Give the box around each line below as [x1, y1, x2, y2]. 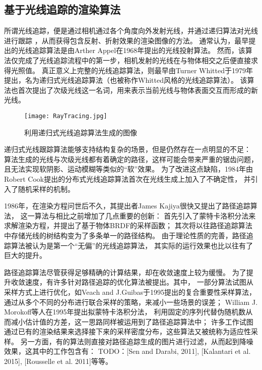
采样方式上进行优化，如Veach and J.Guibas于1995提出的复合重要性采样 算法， [4, 286, 256, 297]
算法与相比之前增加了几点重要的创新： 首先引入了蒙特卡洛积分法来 [34, 210, 256, 221]
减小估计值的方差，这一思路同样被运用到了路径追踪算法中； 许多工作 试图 [11, 316, 253, 327]
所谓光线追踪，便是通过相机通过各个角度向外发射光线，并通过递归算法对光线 [4, 25, 258, 36]
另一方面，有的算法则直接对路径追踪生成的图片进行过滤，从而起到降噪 [20, 336, 253, 346]
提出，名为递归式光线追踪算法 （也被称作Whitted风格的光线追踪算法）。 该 [4, 75, 247, 85]
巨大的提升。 [4, 250, 46, 260]
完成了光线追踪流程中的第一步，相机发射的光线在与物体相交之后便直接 [18, 55, 251, 65]
